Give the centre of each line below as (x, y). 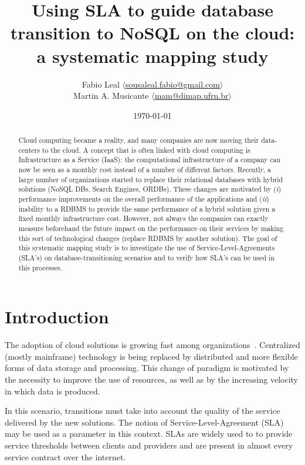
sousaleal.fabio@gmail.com (173, 84)
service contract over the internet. (65, 456)
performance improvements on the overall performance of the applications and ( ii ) (144, 199)
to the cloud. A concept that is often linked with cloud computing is (146, 150)
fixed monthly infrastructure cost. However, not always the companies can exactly (143, 218)
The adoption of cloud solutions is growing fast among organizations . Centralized (152, 345)
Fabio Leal (101, 84)
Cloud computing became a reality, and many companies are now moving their (139, 140)
